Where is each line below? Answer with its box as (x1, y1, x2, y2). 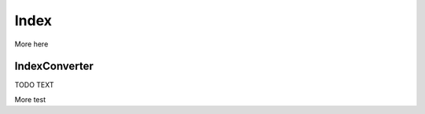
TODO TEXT (14, 80, 54, 90)
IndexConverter (14, 60, 94, 73)
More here (14, 39, 49, 49)
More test (14, 94, 46, 104)
